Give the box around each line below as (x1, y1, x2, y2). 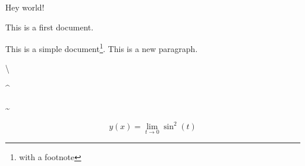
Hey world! (5, 1, 44, 13)
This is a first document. (5, 20, 94, 33)
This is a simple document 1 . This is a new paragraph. (5, 41, 198, 54)
